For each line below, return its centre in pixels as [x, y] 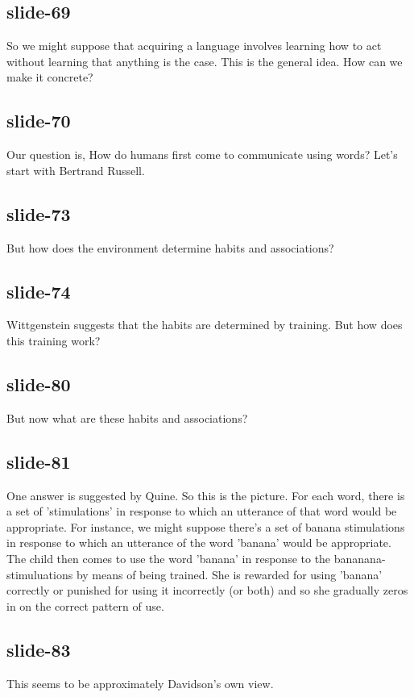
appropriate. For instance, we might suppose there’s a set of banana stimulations [206, 526]
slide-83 [39, 649]
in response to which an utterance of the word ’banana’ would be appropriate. [199, 543]
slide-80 [39, 384]
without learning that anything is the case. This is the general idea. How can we [205, 61]
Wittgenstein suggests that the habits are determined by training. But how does [205, 325]
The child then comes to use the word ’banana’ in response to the [169, 558]
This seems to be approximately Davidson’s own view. [140, 683]
